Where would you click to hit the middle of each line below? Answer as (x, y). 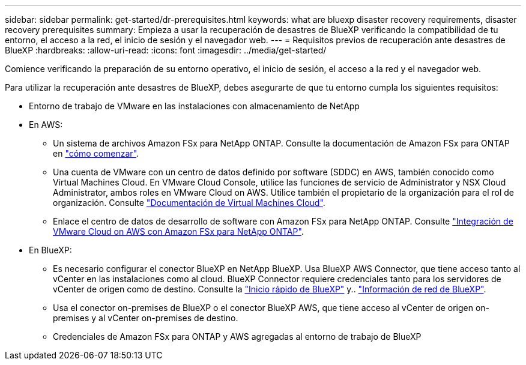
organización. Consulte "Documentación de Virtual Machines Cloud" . (189, 203)
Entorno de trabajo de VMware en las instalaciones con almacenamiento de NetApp (194, 106)
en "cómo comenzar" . (96, 153)
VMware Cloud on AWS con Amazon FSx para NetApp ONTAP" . (178, 231)
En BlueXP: (50, 250)
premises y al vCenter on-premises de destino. (146, 318)
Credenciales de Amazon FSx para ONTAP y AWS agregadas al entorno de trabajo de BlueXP (237, 336)
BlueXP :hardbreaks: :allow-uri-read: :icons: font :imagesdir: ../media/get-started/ (166, 50)
